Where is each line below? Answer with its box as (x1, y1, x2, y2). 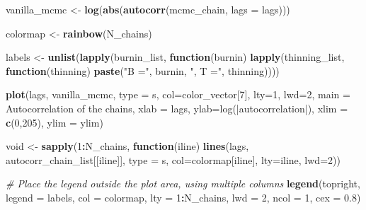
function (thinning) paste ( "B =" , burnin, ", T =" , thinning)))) (6, 63, 280, 78)
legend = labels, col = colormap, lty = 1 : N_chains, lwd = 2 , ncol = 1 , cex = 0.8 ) (6, 189, 361, 204)
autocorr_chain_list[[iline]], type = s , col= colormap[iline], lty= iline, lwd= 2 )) (6, 152, 341, 167)
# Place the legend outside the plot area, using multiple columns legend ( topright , (6, 176, 360, 191)
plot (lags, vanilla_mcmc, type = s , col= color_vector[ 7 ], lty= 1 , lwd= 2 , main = (6, 87, 350, 102)
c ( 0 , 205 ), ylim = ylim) (6, 115, 103, 129)
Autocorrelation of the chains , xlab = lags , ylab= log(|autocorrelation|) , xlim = (6, 100, 348, 115)
